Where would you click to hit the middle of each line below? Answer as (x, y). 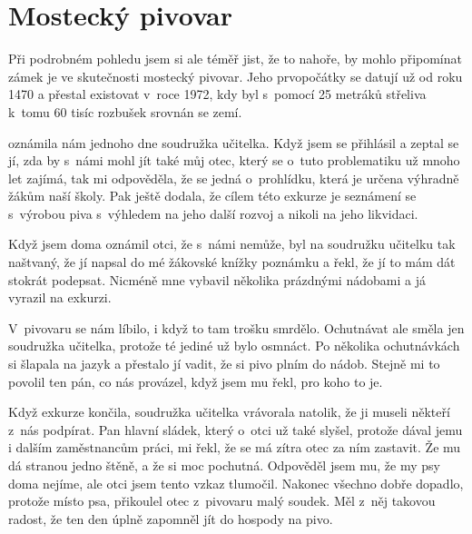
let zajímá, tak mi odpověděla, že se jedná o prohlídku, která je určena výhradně (234, 178)
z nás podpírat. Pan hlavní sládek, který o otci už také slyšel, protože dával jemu (236, 429)
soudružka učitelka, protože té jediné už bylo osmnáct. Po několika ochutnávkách (234, 346)
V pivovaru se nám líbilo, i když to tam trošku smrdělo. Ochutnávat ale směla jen (236, 327)
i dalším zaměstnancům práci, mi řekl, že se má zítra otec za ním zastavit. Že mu (235, 447)
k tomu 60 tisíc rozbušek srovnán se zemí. (125, 111)
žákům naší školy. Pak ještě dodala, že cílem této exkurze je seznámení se (212, 196)
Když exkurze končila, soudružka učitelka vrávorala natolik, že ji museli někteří (229, 412)
